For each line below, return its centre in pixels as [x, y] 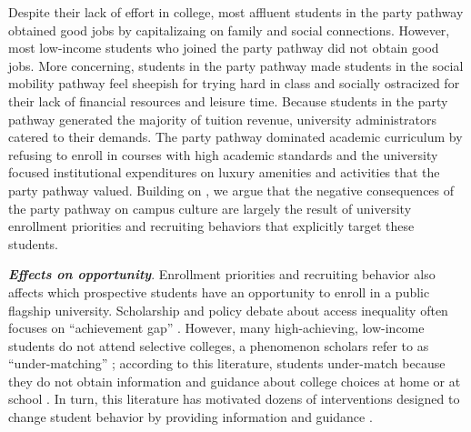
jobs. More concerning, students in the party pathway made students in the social [236, 65]
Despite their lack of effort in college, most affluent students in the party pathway [236, 12]
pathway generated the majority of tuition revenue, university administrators [223, 119]
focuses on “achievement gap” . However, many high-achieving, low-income [216, 328]
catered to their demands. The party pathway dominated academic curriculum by [235, 137]
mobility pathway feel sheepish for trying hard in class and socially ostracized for [234, 83]
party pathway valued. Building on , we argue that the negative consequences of [231, 190]
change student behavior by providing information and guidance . [190, 417]
